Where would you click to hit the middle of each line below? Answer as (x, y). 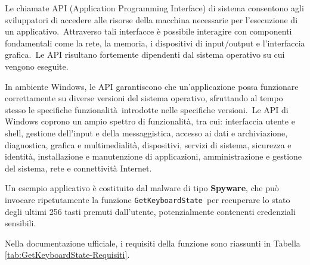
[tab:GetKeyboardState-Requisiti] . (67, 255)
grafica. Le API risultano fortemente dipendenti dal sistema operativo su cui (145, 54)
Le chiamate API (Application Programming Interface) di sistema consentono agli (154, 8)
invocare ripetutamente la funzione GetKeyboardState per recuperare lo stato (148, 199)
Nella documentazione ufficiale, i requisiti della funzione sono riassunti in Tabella (153, 243)
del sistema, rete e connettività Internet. (78, 168)
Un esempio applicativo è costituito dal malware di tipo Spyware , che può (142, 188)
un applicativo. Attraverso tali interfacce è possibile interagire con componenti (148, 31)
